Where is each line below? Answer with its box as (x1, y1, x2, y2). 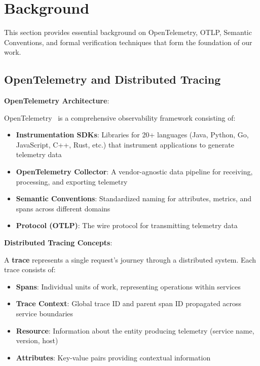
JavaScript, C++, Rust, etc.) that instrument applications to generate (16, 139, 234, 150)
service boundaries (16, 308, 73, 319)
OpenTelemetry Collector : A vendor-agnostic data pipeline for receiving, (16, 166, 253, 177)
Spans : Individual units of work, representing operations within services (16, 281, 241, 291)
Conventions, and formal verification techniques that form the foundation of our (4, 36, 252, 47)
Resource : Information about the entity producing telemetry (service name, (16, 325, 254, 336)
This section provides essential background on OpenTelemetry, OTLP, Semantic (4, 27, 252, 38)
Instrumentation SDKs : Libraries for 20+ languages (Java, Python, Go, (16, 129, 249, 140)
